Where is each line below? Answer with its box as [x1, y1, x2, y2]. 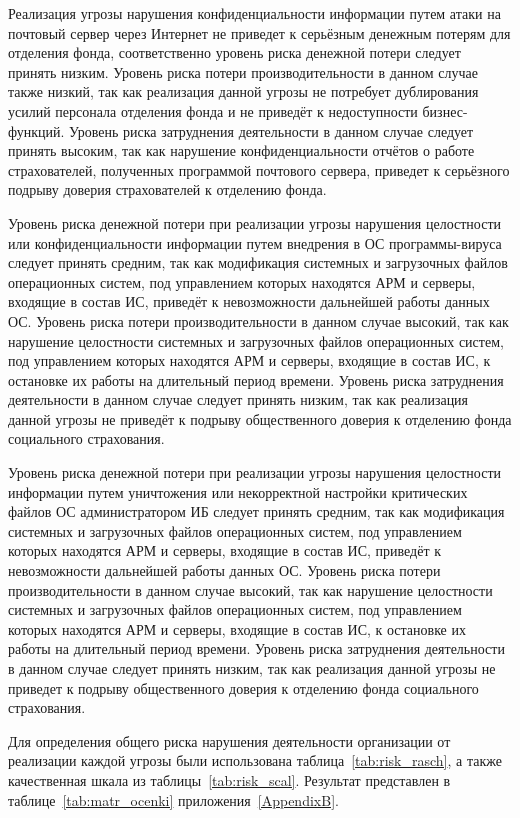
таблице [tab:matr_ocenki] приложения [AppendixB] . [8, 789, 339, 810]
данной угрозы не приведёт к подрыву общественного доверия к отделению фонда [8, 408, 512, 429]
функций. [8, 120, 65, 141]
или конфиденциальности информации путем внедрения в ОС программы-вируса [8, 232, 502, 253]
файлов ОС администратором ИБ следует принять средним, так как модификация [8, 501, 505, 522]
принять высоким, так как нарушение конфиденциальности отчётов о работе [8, 140, 475, 161]
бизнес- [422, 100, 468, 121]
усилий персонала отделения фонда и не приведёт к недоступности [8, 100, 418, 121]
